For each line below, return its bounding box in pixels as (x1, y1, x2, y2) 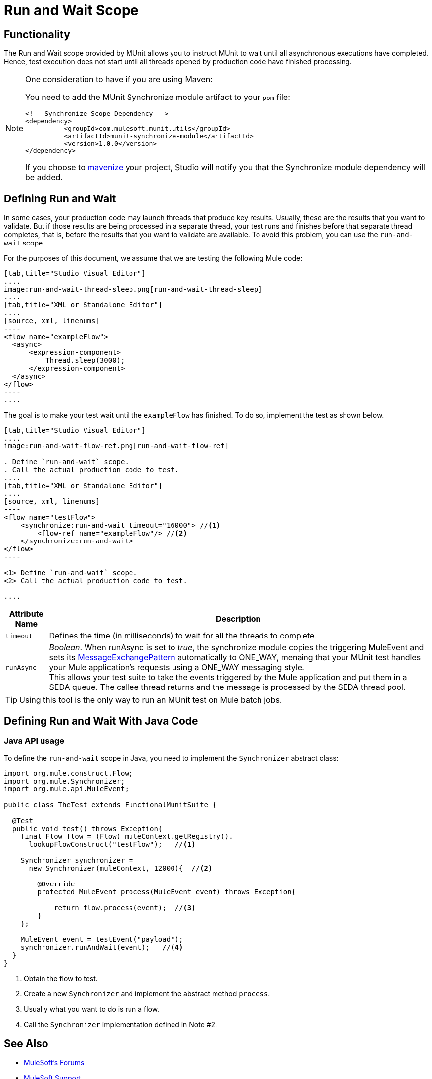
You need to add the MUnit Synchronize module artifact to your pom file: (25, 92, 290, 102)
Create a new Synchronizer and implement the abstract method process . (24, 989, 270, 998)
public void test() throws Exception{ (12, 825, 163, 833)
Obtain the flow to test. (24, 974, 98, 983)
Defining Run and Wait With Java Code (4, 715, 198, 728)
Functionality (4, 28, 70, 41)
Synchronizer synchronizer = (20, 856, 133, 865)
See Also (4, 1037, 48, 1050)
